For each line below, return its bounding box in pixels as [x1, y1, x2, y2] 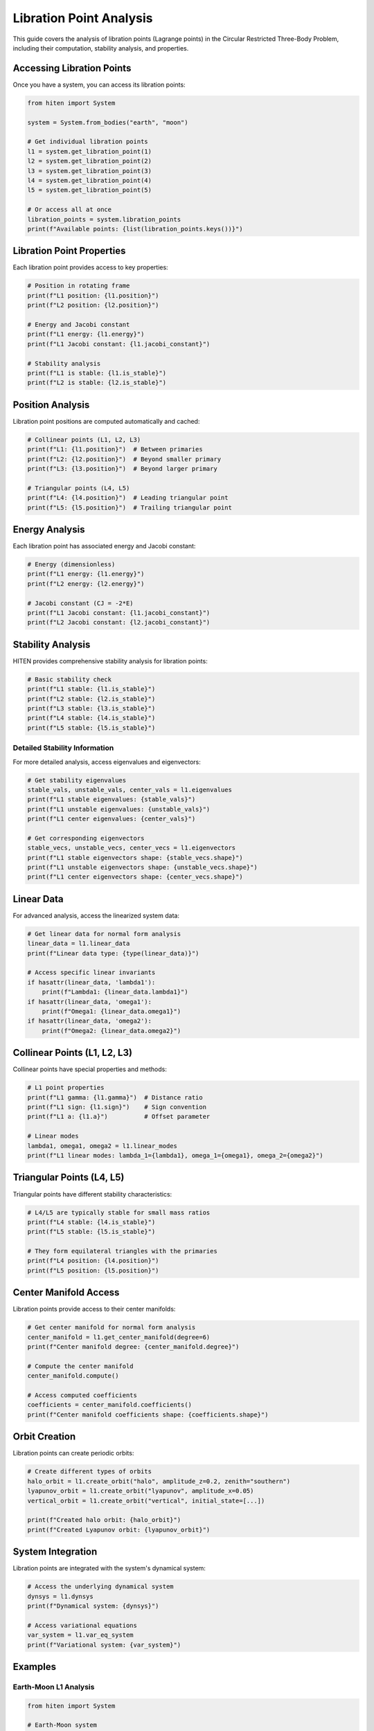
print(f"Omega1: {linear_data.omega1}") [42, 1007, 181, 1016]
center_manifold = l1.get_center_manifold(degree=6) [27, 1333, 211, 1341]
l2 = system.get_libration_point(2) [27, 157, 152, 165]
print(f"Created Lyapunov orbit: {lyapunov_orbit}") [27, 1525, 211, 1534]
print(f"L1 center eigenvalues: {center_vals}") [27, 815, 196, 823]
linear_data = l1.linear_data [27, 940, 130, 948]
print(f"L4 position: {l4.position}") [27, 1257, 159, 1265]
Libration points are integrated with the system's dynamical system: [12, 1564, 206, 1572]
